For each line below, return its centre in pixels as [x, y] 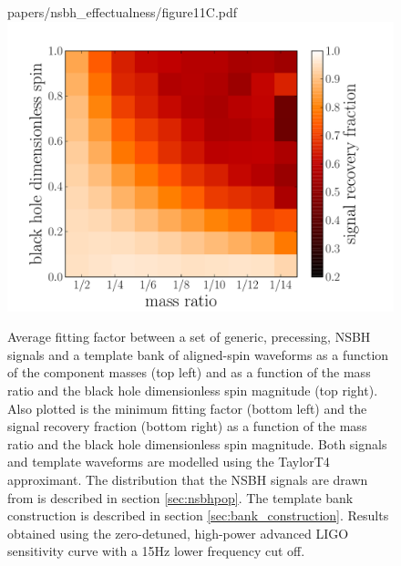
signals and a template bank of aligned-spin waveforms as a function [198, 354]
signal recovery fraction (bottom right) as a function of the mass [187, 426]
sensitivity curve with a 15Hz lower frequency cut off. [156, 551]
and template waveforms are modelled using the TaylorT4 [169, 462]
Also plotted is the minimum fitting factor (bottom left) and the [187, 408]
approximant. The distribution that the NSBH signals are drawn [188, 479]
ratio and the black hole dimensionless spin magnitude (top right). [193, 390]
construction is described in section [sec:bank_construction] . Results [198, 515]
